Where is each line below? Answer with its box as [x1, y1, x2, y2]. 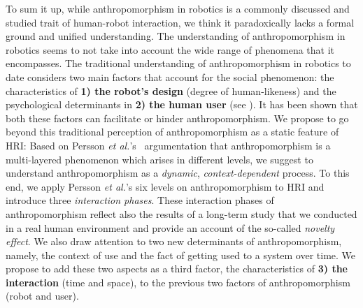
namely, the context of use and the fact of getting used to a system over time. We [6, 247, 356, 262]
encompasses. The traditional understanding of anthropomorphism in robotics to [6, 56, 351, 71]
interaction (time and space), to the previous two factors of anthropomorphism [6, 274, 350, 289]
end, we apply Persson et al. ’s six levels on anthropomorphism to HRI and [6, 179, 325, 193]
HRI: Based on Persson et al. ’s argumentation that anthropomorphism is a [6, 138, 331, 152]
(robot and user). [6, 288, 79, 303]
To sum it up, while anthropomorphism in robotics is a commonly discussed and [6, 1, 350, 15]
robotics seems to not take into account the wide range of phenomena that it [6, 42, 335, 57]
